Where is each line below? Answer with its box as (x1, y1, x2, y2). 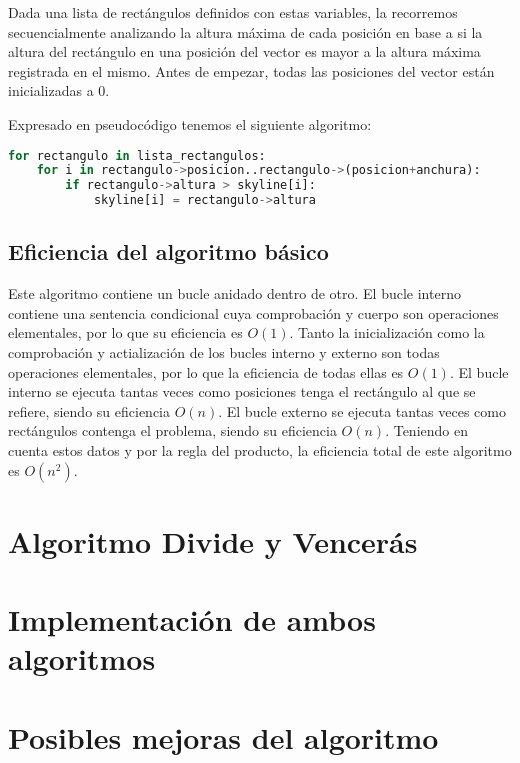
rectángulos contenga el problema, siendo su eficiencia (8, 420, 337, 441)
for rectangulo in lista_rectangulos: (8, 148, 266, 163)
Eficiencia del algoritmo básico (8, 236, 329, 267)
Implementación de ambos (8, 599, 376, 640)
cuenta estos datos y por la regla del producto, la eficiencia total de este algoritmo (8, 440, 512, 461)
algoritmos (8, 638, 156, 679)
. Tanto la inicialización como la (289, 322, 485, 343)
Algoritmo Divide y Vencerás (8, 520, 418, 561)
